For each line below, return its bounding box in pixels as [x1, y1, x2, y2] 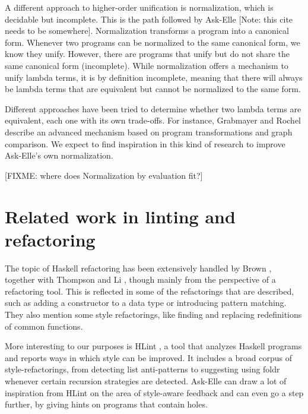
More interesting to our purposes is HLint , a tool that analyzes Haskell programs [5, 340, 302, 352]
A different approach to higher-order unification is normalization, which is [5, 1, 274, 13]
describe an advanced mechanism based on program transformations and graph [5, 125, 293, 138]
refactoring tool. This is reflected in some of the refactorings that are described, [5, 285, 294, 297]
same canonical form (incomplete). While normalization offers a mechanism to [5, 59, 288, 71]
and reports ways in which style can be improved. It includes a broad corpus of [5, 351, 292, 364]
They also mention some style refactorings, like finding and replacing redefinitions [5, 308, 302, 320]
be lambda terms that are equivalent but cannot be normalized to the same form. [5, 83, 301, 95]
